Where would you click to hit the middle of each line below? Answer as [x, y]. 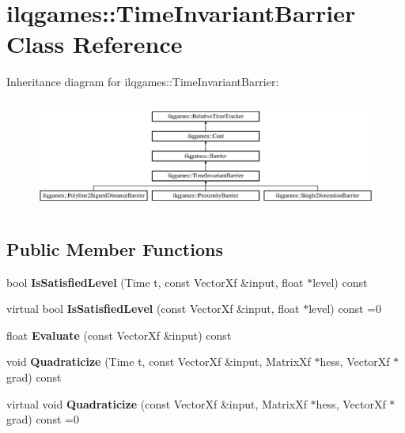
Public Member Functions [115, 249]
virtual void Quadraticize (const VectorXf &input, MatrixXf [157, 403]
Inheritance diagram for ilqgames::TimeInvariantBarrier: [143, 82]
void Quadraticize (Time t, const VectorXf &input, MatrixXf [159, 361]
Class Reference [95, 44]
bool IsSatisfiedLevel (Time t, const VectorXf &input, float [155, 282]
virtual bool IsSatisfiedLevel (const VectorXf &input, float [153, 309]
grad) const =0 [43, 419]
